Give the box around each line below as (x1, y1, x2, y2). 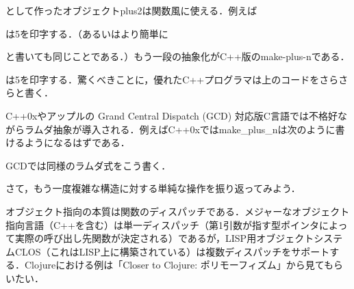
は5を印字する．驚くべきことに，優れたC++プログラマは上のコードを (5, 72, 320, 86)
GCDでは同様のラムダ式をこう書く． (5, 158, 171, 172)
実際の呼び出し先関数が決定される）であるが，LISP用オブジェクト (14, 231, 314, 245)
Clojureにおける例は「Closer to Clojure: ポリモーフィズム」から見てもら (24, 258, 344, 272)
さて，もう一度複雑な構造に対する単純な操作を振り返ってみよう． (5, 181, 301, 195)
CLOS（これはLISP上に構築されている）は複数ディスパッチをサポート (14, 244, 330, 258)
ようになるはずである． (24, 135, 130, 150)
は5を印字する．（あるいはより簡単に (5, 26, 168, 40)
